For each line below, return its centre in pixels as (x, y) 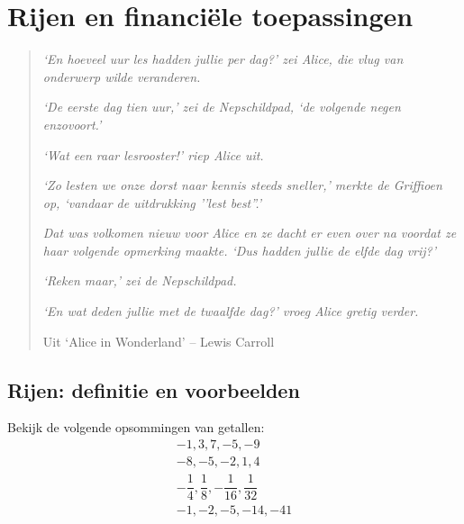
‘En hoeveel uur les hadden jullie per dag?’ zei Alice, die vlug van (223, 59)
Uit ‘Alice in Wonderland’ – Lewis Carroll (159, 341)
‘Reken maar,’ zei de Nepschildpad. (140, 280)
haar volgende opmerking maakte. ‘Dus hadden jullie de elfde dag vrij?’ (240, 250)
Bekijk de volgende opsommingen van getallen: (136, 427)
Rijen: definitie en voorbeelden (154, 389)
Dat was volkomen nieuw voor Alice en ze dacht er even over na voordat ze (250, 233)
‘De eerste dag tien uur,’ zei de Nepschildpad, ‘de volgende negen (222, 107)
